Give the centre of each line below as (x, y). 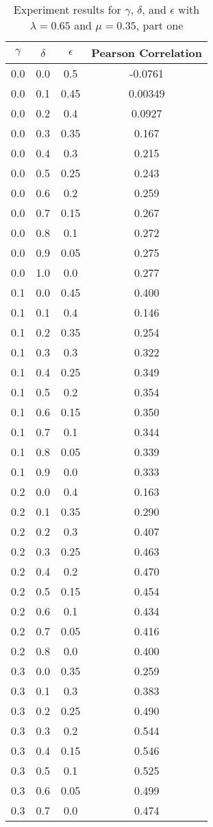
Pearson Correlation (147, 53)
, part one (160, 25)
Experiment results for (67, 9)
